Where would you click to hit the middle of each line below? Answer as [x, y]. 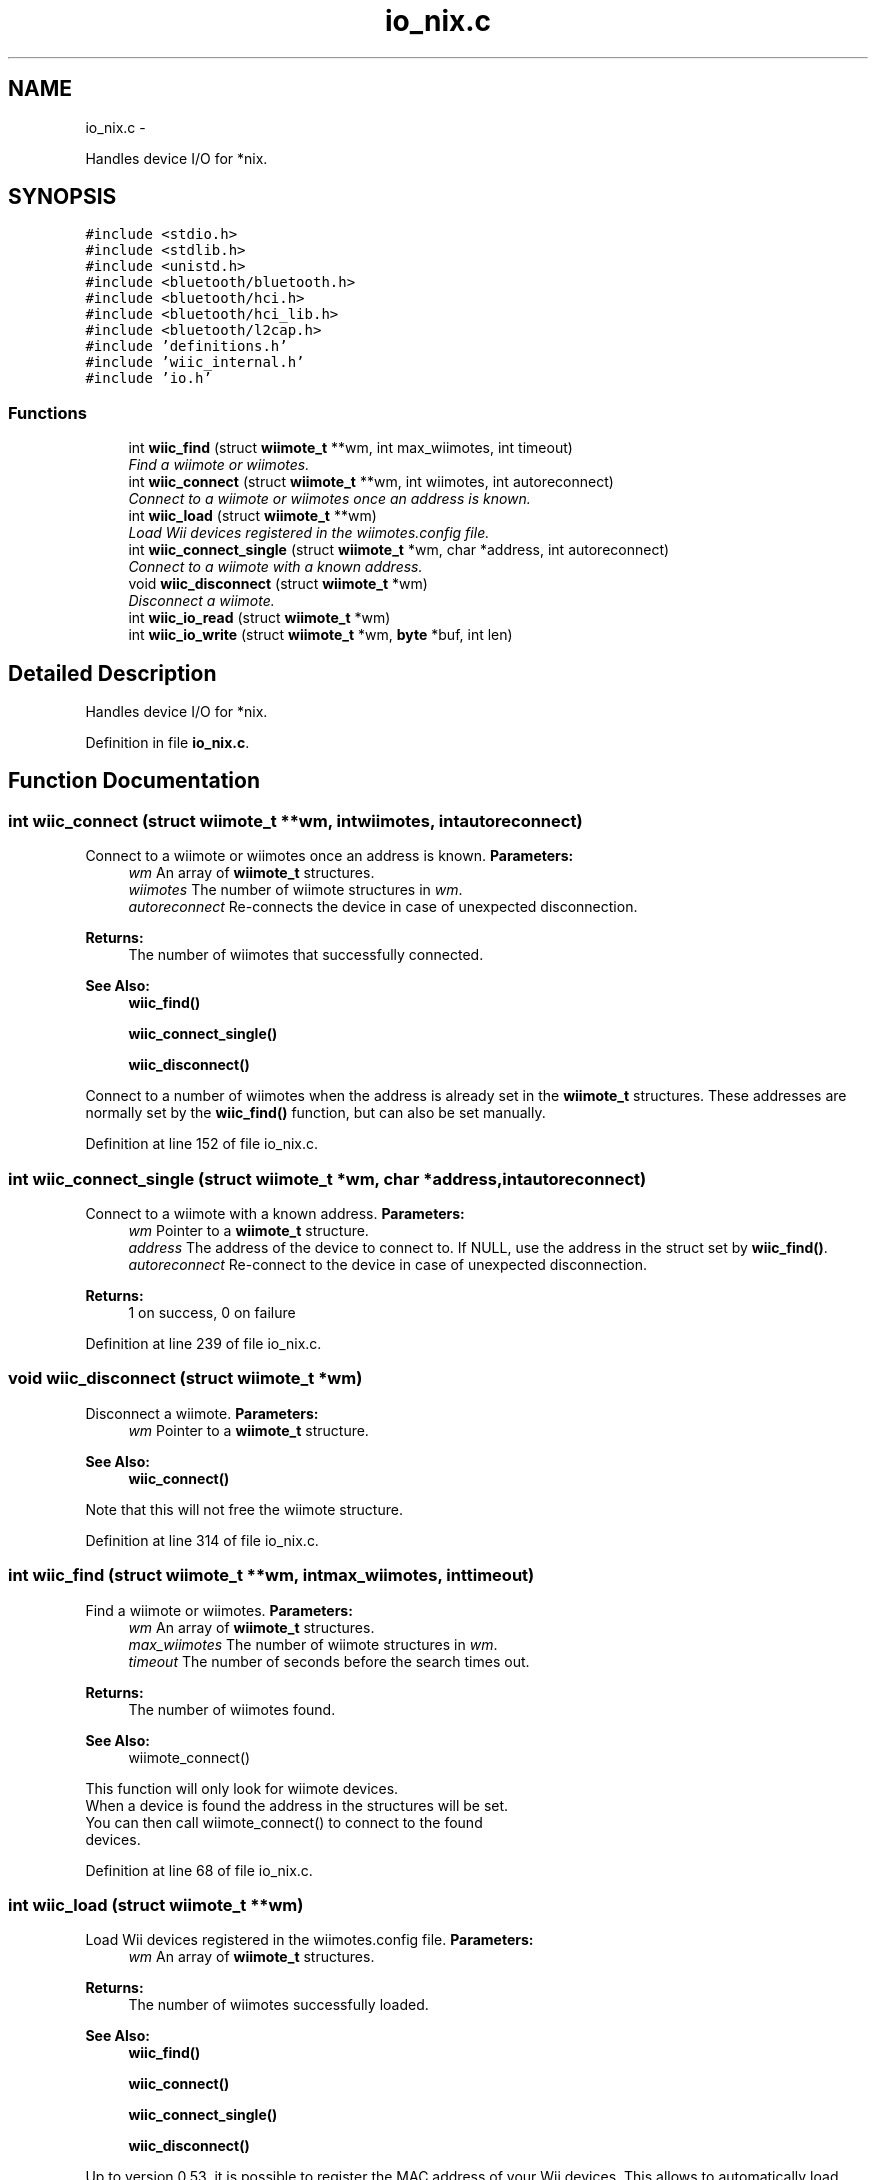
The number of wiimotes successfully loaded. [278, 2005]
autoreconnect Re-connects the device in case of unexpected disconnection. [383, 907]
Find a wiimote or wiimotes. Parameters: [219, 1610]
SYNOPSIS [62, 197]
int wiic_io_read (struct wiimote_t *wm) [259, 618]
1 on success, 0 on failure [212, 1312]
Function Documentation [134, 781]
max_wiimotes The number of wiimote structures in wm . [313, 1644]
